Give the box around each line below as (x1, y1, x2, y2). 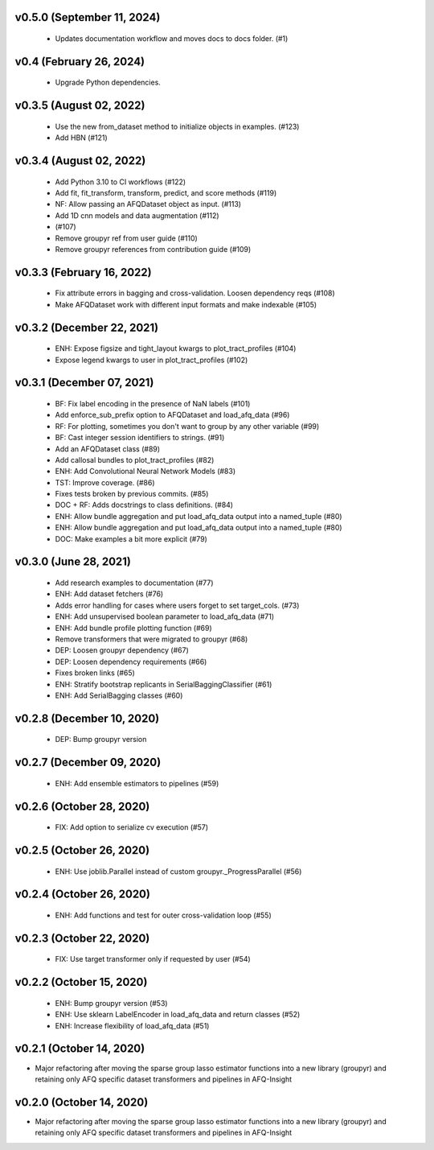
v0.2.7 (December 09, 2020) (14, 756, 162, 769)
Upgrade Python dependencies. (55, 77, 161, 88)
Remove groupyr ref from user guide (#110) (55, 233, 199, 243)
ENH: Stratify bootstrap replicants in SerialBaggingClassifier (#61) (55, 679, 272, 689)
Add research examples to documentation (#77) (55, 578, 214, 587)
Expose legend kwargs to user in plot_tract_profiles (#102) (55, 355, 248, 365)
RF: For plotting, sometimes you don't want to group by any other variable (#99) (55, 421, 320, 431)
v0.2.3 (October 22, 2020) (14, 931, 150, 945)
